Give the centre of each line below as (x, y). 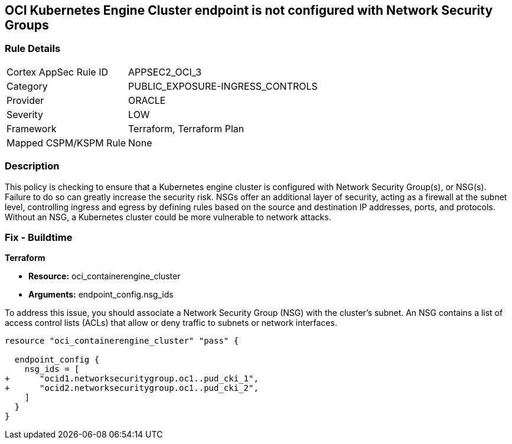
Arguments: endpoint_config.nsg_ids (101, 295)
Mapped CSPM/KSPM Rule (66, 143)
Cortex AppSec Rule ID (58, 72)
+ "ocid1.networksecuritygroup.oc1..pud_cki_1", (132, 379)
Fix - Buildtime (39, 237)
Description (32, 166)
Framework (32, 128)
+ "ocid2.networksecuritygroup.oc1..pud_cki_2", (132, 388)
